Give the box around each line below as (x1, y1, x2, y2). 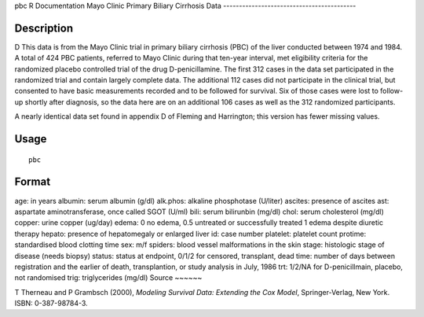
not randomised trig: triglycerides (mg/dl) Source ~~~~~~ (14, 273, 203, 282)
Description (14, 21, 74, 35)
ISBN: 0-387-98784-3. (14, 299, 88, 308)
